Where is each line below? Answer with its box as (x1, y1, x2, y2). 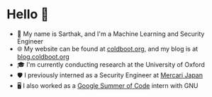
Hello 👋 (6, 6, 49, 22)
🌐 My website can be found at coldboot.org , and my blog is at (16, 44, 199, 53)
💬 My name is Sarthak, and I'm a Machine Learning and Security (16, 30, 205, 38)
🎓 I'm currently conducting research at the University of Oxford (16, 60, 205, 69)
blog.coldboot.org (16, 52, 70, 60)
